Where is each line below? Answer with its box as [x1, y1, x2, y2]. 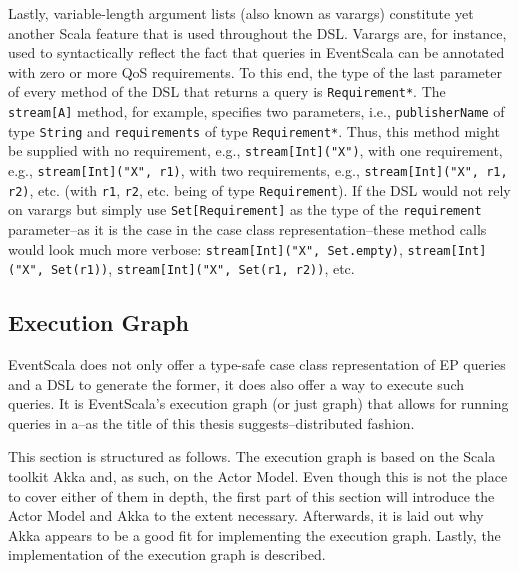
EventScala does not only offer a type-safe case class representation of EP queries [8, 354, 506, 375]
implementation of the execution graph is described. [8, 544, 326, 565]
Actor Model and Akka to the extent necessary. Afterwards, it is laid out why [8, 505, 484, 526]
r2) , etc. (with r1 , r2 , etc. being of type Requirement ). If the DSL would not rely [8, 179, 511, 200]
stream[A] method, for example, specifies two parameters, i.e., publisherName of [8, 101, 505, 122]
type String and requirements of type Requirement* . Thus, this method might [8, 120, 500, 141]
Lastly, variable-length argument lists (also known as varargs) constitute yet [8, 3, 474, 23]
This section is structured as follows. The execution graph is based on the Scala [8, 446, 496, 467]
